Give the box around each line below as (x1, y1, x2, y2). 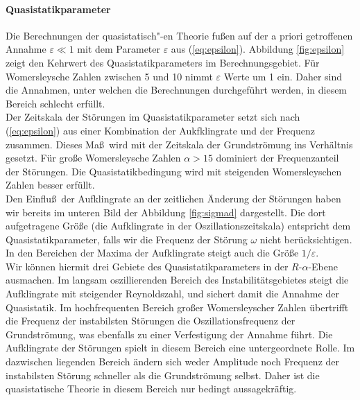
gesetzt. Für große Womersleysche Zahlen (6, 150, 181, 165)
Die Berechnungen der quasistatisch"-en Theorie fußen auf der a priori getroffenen (6, 28, 353, 42)
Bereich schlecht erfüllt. (6, 96, 105, 110)
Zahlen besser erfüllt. (6, 177, 95, 192)
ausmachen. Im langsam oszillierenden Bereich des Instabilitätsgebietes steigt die (6, 272, 349, 287)
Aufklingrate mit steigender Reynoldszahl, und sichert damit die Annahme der (6, 286, 339, 301)
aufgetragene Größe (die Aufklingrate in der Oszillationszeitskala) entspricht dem (6, 218, 351, 233)
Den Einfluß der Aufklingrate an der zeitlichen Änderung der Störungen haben (6, 191, 341, 205)
